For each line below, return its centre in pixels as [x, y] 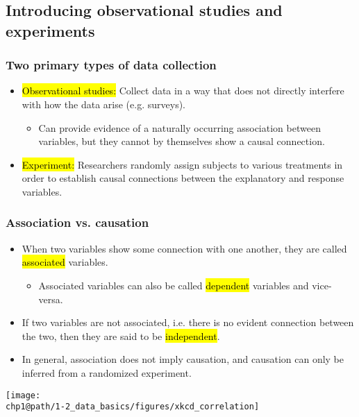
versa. [51, 299]
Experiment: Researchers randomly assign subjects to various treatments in [182, 164]
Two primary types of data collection [111, 65]
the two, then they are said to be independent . [121, 335]
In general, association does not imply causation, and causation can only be [183, 359]
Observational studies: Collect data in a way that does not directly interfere [183, 91]
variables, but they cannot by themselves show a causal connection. [182, 141]
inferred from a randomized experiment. [107, 372]
